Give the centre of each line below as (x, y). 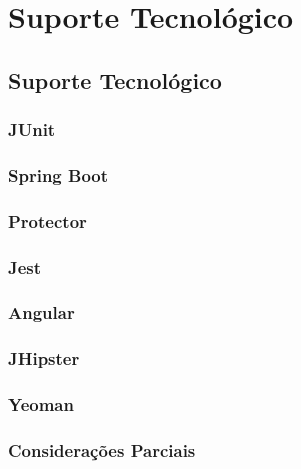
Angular (41, 312)
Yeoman (41, 404)
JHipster (44, 358)
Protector (47, 220)
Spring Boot (58, 174)
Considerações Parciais (102, 449)
